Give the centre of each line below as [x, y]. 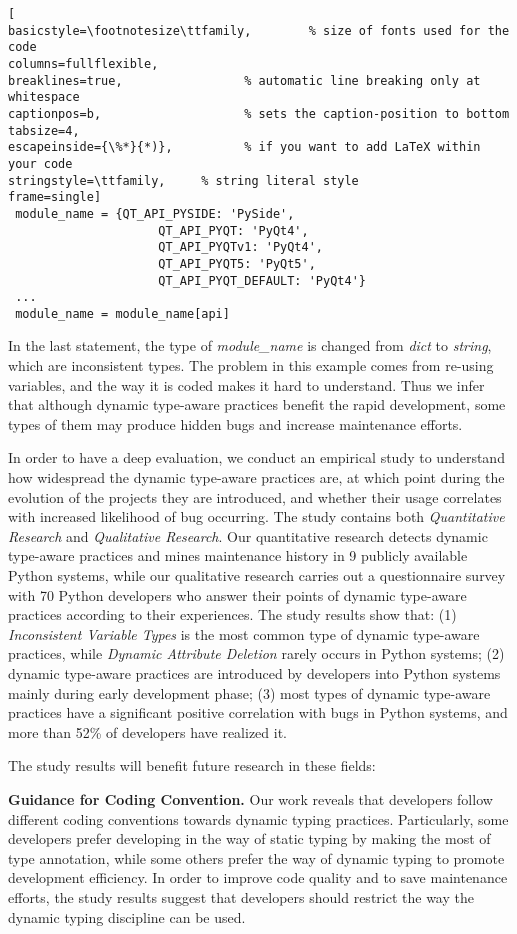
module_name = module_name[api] [122, 313]
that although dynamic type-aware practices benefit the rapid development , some [257, 404]
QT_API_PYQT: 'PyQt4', [233, 230]
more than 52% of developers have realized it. [148, 731]
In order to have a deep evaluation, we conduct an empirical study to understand [256, 457]
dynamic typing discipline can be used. [127, 916]
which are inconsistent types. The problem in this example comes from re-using [251, 365]
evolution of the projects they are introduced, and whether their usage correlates [255, 496]
